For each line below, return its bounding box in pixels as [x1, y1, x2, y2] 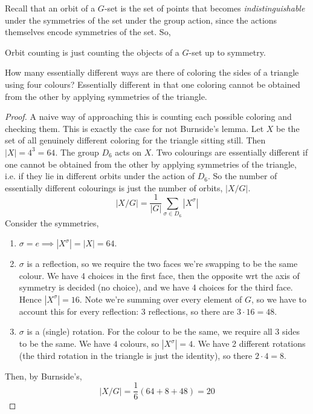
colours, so [120, 337, 160, 350]
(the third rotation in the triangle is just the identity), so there [19, 349, 253, 362]
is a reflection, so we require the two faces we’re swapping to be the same [27, 257, 298, 270]
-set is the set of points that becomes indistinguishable [104, 2, 305, 14]
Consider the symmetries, [5, 216, 99, 229]
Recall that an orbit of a [5, 2, 95, 14]
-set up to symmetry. [189, 45, 266, 58]
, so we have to [251, 292, 307, 305]
